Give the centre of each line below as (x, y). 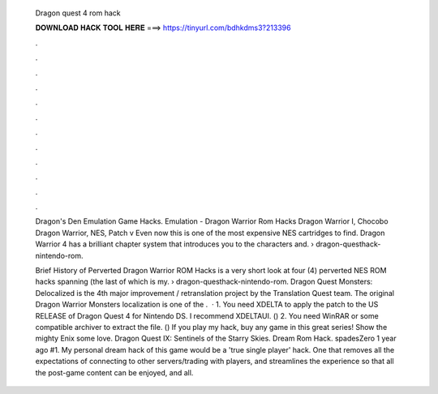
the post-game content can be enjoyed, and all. (114, 372)
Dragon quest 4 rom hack (78, 13)
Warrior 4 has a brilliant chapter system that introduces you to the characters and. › (174, 244)
